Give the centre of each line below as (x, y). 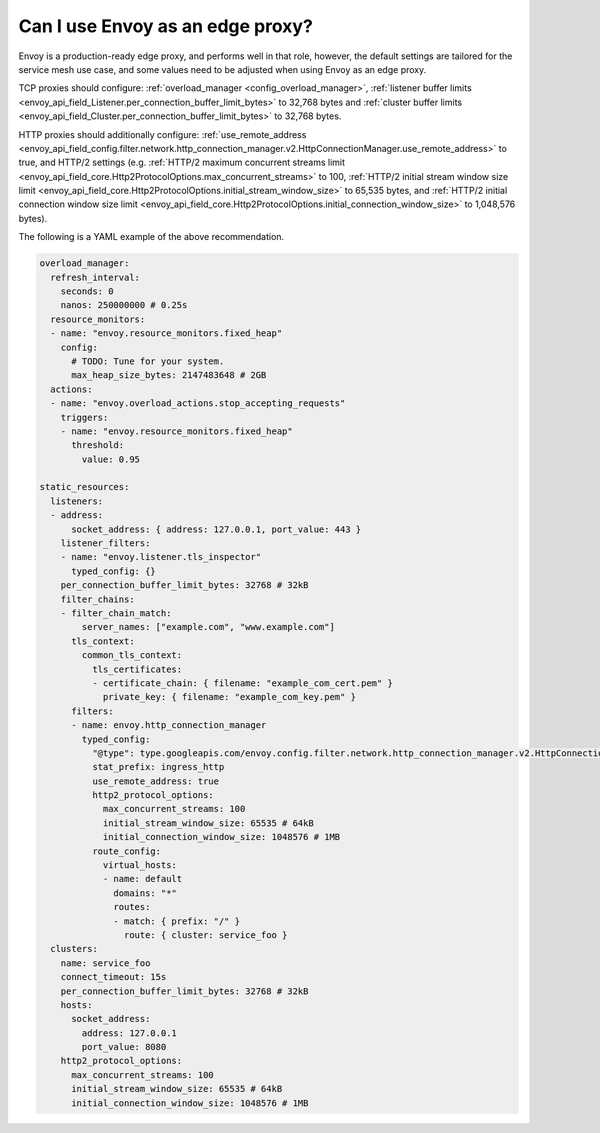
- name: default (142, 879)
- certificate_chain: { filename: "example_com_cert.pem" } (242, 683)
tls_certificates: (137, 669)
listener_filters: (105, 543)
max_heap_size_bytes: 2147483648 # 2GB (169, 375)
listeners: (77, 501)
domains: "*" (145, 893)
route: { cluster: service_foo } (205, 934)
